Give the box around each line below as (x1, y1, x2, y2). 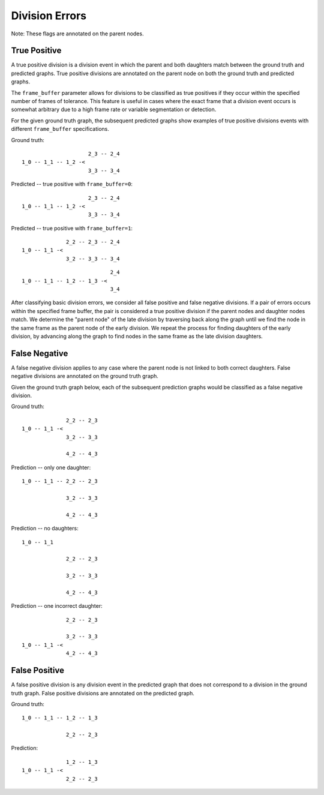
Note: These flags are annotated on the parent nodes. (11, 30, 144, 37)
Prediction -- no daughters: (11, 525, 79, 532)
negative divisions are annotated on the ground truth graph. (11, 373, 159, 380)
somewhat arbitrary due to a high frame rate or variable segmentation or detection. (11, 106, 217, 113)
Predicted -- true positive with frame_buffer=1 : (11, 224, 133, 232)
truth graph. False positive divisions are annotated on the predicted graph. (11, 689, 194, 697)
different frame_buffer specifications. (11, 125, 109, 133)
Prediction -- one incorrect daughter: (11, 602, 103, 610)
